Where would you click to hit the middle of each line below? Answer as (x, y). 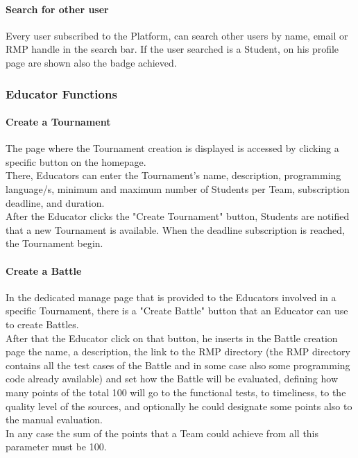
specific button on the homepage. (76, 161)
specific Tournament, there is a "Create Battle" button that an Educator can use (177, 311)
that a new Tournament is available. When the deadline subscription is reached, (175, 229)
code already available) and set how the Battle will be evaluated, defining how (172, 379)
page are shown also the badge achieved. (91, 62)
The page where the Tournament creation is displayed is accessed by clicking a (172, 148)
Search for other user (57, 9)
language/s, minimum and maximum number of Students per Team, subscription (178, 189)
